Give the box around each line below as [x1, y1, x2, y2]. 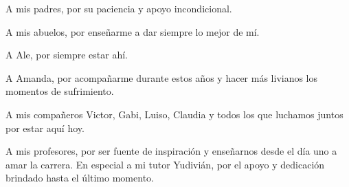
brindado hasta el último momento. [5, 170, 154, 185]
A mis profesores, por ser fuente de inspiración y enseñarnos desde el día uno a [5, 144, 337, 158]
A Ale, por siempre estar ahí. [5, 47, 128, 62]
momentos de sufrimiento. [5, 84, 114, 98]
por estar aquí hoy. [5, 120, 85, 135]
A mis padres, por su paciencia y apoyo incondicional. [5, 1, 232, 15]
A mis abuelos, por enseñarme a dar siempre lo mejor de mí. [5, 24, 260, 38]
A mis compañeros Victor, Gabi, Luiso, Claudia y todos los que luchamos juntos [5, 107, 344, 121]
